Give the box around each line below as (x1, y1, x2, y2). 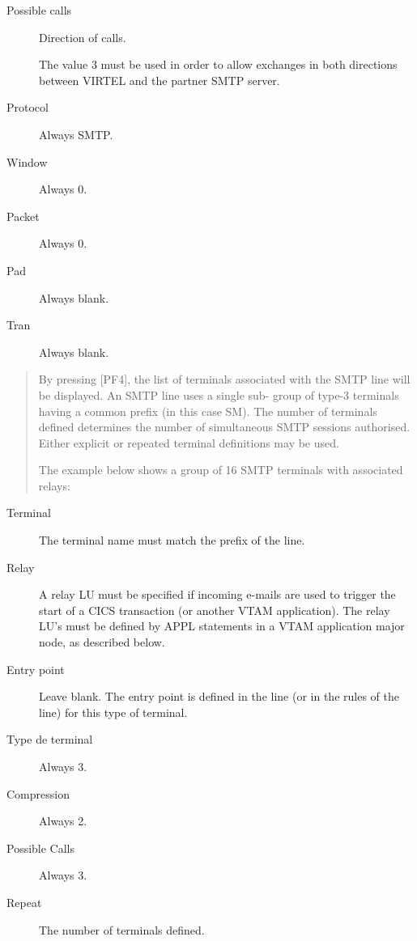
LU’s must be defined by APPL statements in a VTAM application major (39, 617, 405, 634)
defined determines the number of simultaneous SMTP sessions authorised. (38, 418, 411, 435)
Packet (6, 207, 40, 224)
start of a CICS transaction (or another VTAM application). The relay (39, 601, 390, 618)
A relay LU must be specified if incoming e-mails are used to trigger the (39, 586, 396, 603)
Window (6, 153, 48, 170)
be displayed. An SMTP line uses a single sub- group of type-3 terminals (38, 386, 399, 403)
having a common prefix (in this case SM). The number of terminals (38, 402, 377, 419)
